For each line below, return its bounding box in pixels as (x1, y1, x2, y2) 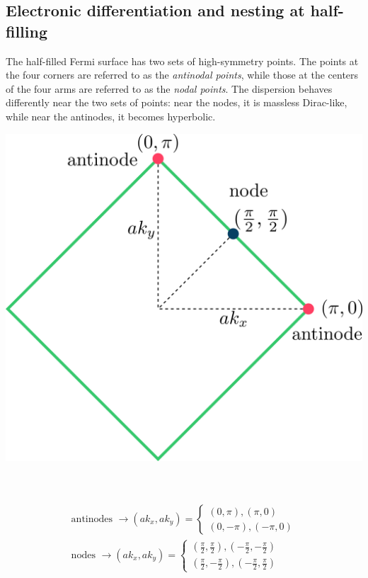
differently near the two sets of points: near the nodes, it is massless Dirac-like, (6, 95, 347, 110)
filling (6, 20, 48, 42)
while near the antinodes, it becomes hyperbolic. (6, 108, 216, 123)
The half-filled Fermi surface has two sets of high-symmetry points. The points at (6, 53, 359, 68)
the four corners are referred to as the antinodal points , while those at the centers (6, 67, 359, 82)
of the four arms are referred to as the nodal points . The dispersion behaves (6, 81, 333, 96)
